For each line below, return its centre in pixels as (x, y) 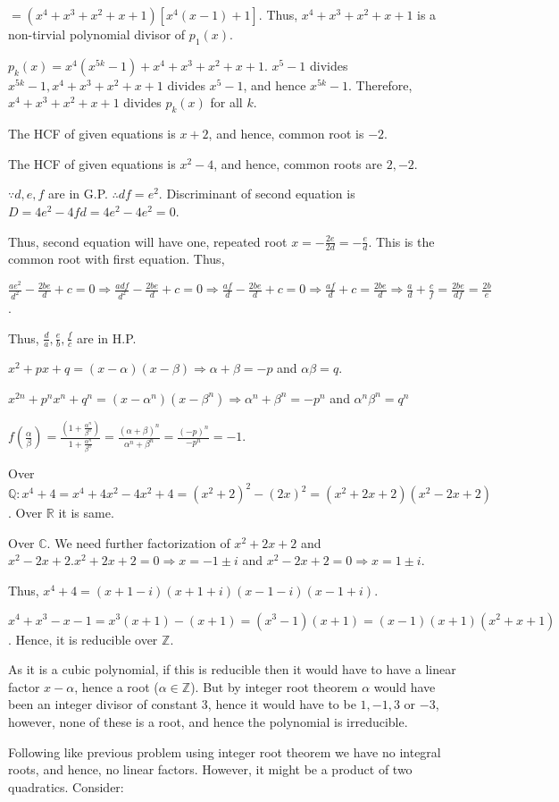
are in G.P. (78, 194)
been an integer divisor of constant (103, 704)
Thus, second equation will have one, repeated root (148, 241)
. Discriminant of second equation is (257, 194)
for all (226, 102)
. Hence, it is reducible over (83, 639)
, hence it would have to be (282, 704)
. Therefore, (380, 84)
